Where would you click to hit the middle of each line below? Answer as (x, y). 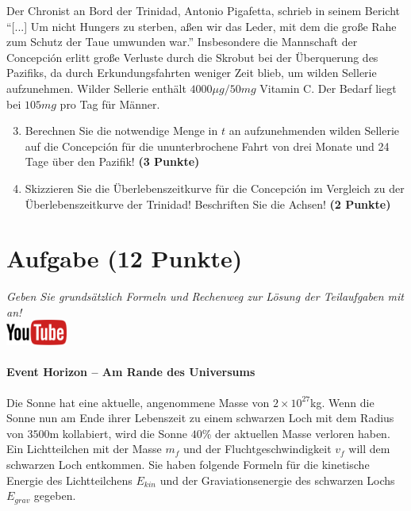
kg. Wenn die (342, 402)
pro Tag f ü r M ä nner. (110, 104)
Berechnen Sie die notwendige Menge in (121, 131)
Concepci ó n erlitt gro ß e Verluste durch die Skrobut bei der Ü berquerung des (192, 57)
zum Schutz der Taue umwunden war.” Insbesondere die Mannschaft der (182, 42)
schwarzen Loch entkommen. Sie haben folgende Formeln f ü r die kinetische (188, 465)
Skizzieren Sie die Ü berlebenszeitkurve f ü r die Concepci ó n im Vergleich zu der (215, 188)
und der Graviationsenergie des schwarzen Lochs (277, 480)
